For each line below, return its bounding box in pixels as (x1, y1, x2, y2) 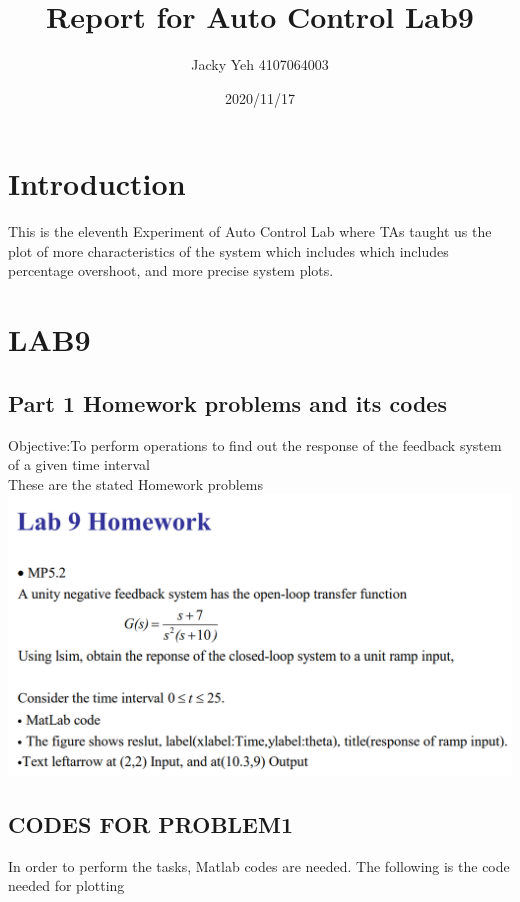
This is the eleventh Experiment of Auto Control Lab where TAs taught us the (8, 221, 492, 242)
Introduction (8, 163, 186, 204)
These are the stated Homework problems (8, 473, 264, 494)
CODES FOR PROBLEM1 (8, 808, 293, 839)
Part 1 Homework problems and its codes (8, 387, 447, 418)
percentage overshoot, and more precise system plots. (8, 260, 334, 281)
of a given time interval (8, 454, 150, 475)
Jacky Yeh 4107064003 (191, 54, 329, 75)
